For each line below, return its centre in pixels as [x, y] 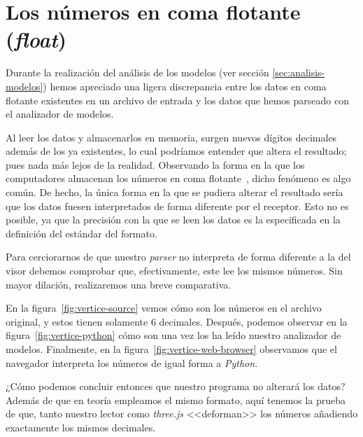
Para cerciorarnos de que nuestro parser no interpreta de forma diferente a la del [178, 257]
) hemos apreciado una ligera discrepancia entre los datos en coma [185, 86]
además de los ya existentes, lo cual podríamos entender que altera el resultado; [176, 151]
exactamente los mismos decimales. [81, 427]
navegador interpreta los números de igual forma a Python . [132, 362]
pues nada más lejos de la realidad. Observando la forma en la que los [155, 164]
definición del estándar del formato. [81, 233]
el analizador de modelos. [60, 114]
